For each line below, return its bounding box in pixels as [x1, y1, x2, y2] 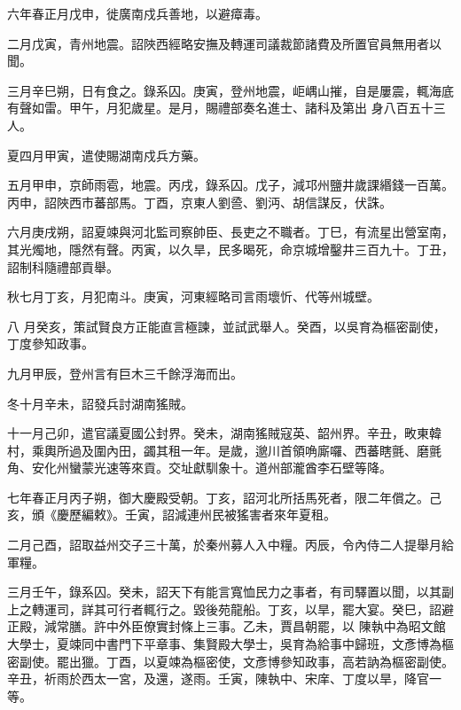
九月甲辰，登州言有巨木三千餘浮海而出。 [7, 363, 243, 382]
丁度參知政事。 [7, 334, 94, 353]
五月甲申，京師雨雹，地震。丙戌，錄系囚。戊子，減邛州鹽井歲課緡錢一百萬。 [7, 176, 454, 194]
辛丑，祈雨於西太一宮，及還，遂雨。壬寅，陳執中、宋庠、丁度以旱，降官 [7, 669, 429, 688]
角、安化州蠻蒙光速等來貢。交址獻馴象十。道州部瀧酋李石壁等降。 [7, 458, 392, 477]
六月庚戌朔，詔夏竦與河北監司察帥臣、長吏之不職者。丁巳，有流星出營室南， [7, 222, 454, 241]
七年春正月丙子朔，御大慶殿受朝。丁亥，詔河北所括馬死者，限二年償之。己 [7, 488, 441, 506]
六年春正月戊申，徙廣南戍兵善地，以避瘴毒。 [7, 4, 268, 22]
